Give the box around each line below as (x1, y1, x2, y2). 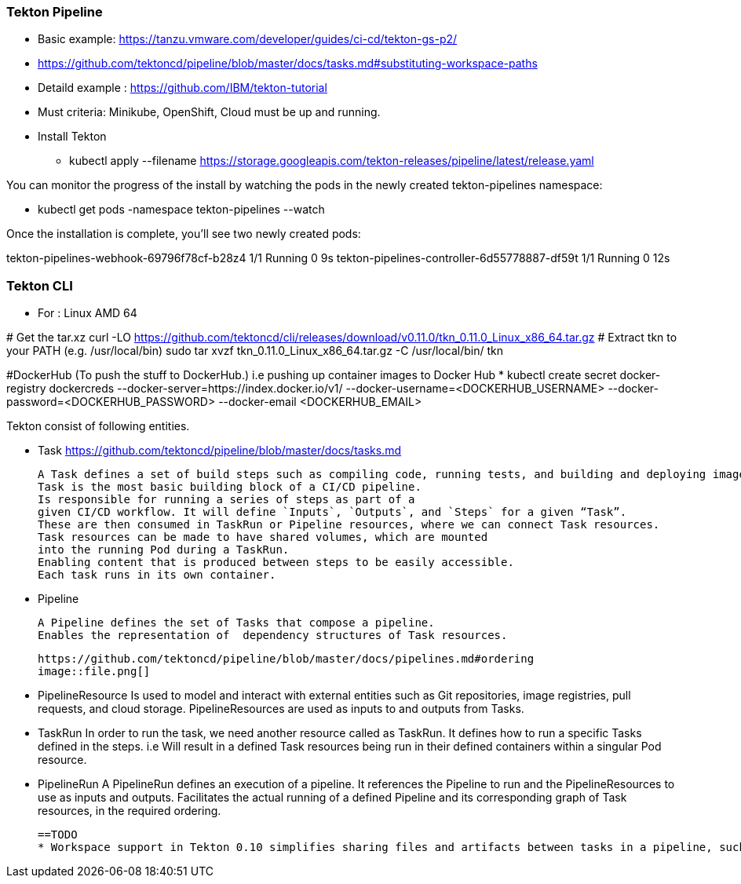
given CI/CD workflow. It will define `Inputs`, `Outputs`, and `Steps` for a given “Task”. (38, 506, 627, 519)
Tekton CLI (6, 277, 73, 294)
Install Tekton (38, 130, 107, 144)
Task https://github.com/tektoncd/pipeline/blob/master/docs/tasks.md (38, 444, 401, 458)
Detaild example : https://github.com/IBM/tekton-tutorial (38, 81, 327, 95)
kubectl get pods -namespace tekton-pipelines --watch (38, 203, 325, 217)
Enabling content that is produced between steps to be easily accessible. (38, 556, 514, 569)
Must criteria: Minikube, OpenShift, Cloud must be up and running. (38, 105, 381, 119)
